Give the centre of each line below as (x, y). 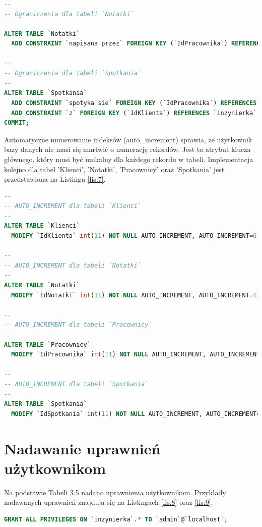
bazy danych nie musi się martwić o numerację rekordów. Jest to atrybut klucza (127, 149)
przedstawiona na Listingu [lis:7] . (55, 179)
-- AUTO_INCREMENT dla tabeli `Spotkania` (76, 384)
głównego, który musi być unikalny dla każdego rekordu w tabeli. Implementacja (129, 159)
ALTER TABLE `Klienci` (42, 226)
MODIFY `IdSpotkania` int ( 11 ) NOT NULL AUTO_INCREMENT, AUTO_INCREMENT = (136, 414)
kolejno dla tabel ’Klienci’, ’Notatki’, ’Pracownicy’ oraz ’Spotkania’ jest (114, 169)
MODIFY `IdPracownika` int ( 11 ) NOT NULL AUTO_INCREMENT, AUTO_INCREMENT (136, 355)
